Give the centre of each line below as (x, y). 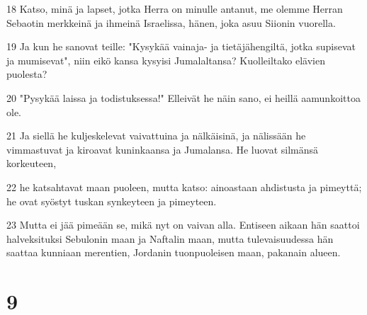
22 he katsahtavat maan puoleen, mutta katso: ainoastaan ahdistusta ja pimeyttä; (184, 187)
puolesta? (27, 74)
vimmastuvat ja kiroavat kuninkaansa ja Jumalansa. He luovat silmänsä (163, 149)
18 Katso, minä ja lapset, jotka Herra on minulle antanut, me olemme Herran (175, 8)
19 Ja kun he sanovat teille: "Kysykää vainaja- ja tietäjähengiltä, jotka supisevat (181, 46)
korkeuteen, (32, 163)
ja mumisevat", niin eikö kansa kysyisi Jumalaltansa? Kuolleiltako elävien (166, 60)
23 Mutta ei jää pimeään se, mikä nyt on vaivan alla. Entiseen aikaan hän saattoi (183, 225)
